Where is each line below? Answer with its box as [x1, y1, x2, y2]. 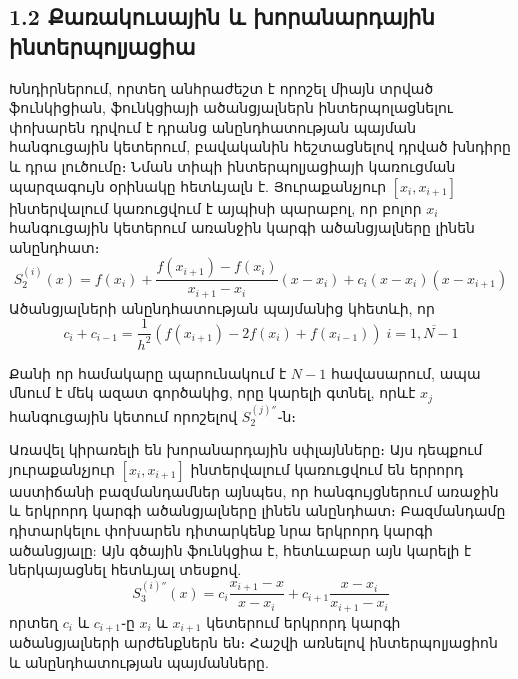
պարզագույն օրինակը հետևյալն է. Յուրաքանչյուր [9, 175, 387, 196]
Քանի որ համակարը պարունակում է [9, 362, 287, 383]
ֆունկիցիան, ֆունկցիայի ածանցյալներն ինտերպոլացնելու [9, 97, 453, 118]
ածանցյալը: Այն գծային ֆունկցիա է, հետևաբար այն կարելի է [9, 539, 472, 560]
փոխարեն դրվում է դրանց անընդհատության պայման [9, 116, 417, 137]
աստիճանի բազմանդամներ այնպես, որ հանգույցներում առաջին [9, 480, 499, 501]
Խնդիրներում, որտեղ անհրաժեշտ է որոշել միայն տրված [9, 77, 434, 98]
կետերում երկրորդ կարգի [206, 611, 401, 632]
